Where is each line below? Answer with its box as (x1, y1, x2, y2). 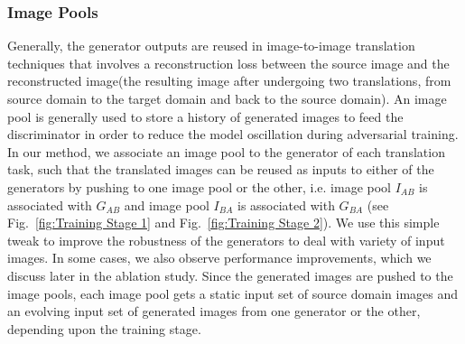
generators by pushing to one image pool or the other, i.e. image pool (7, 177, 391, 196)
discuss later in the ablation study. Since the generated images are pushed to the (7, 265, 453, 284)
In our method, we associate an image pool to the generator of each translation (7, 142, 445, 161)
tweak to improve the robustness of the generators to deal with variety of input (7, 230, 445, 249)
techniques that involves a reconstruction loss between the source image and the (7, 53, 450, 72)
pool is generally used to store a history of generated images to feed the (7, 107, 404, 126)
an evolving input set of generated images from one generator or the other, (7, 302, 421, 321)
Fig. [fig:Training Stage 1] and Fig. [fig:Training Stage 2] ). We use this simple (7, 213, 440, 232)
